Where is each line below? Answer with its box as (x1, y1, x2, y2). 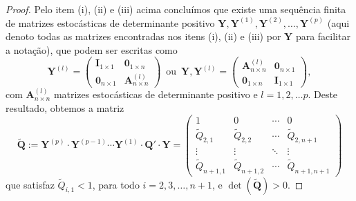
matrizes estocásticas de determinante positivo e (53, 87, 258, 102)
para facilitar (295, 29, 350, 44)
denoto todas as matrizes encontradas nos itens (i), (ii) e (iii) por (6, 29, 281, 44)
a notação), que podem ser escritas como (6, 42, 178, 57)
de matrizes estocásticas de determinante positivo (6, 15, 215, 30)
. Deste (308, 87, 338, 102)
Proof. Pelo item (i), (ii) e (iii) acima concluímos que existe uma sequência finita (6, 2, 346, 16)
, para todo (92, 177, 140, 191)
